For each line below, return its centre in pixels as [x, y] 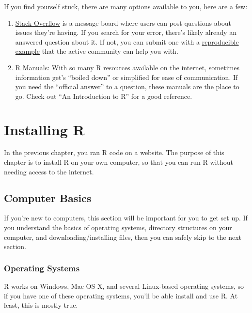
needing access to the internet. [49, 171]
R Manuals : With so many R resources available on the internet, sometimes [127, 67]
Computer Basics [48, 197]
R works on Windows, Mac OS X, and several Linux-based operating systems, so [124, 286]
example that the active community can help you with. [97, 51]
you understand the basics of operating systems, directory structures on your [118, 227]
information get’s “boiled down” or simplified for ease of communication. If [126, 77]
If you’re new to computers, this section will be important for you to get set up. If [126, 218]
